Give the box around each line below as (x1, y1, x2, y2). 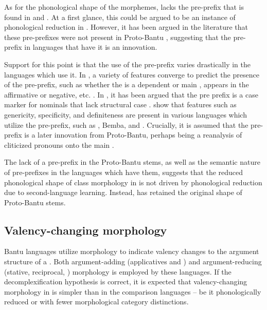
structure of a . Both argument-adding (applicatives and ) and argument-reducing (4, 256, 262, 267)
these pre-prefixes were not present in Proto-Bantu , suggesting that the (4, 31, 231, 42)
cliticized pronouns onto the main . (4, 139, 114, 150)
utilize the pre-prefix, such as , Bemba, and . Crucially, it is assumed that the (4, 119, 248, 130)
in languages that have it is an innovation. (24, 42, 157, 52)
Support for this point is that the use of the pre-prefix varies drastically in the (4, 59, 251, 69)
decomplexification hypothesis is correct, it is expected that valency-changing (4, 276, 247, 287)
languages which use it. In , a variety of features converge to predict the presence (4, 69, 259, 80)
